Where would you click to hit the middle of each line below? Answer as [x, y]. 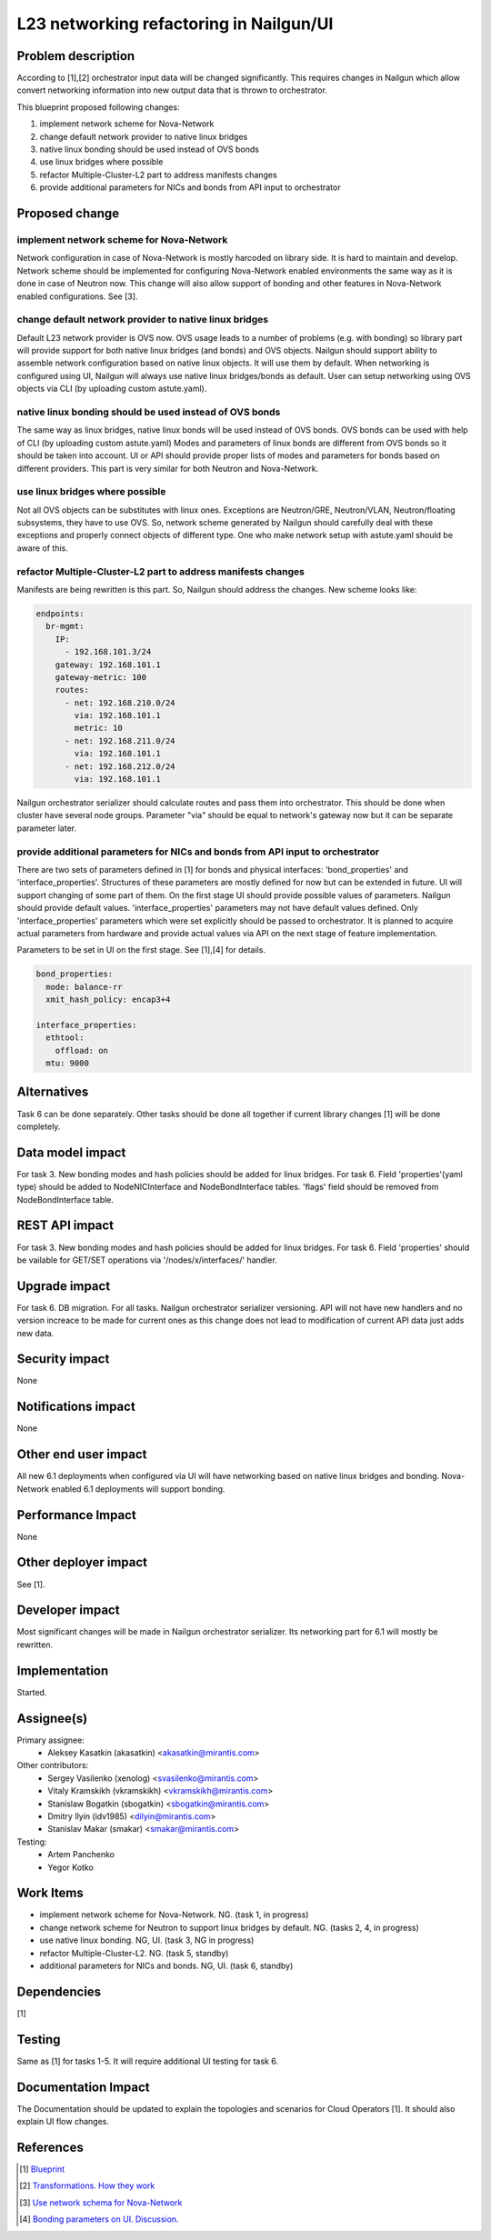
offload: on [82, 1050]
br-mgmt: [65, 626]
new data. [35, 1333]
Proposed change [68, 213]
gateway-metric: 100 [101, 677]
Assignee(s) [52, 1718]
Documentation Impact [83, 2087]
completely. [39, 1126]
